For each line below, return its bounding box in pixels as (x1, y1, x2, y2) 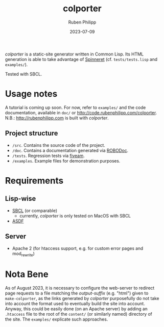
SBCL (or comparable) (12, 207, 58, 214)
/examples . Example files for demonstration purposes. (12, 158, 120, 163)
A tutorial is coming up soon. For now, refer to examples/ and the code (5, 104, 146, 110)
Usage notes (5, 88, 58, 100)
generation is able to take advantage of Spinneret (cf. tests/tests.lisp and (5, 56, 158, 62)
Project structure (5, 129, 58, 137)
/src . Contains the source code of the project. (12, 142, 105, 148)
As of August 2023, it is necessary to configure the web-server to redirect (5, 285, 155, 291)
